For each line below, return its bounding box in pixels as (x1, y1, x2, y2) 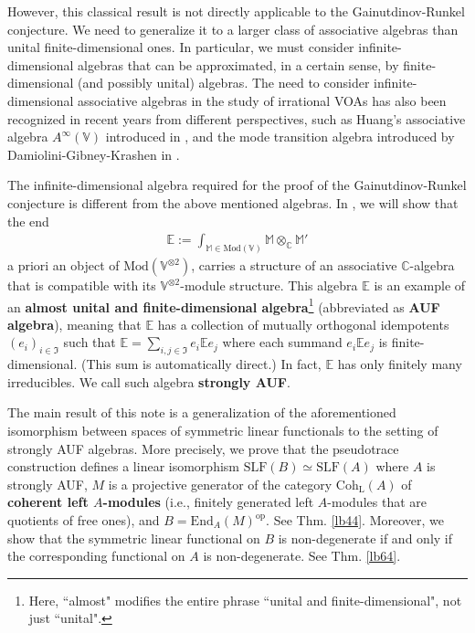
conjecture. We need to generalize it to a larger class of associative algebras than (7, 19, 459, 38)
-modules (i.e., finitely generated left (102, 492, 314, 512)
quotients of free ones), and (7, 511, 160, 529)
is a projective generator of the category (108, 474, 332, 493)
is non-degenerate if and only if (278, 528, 453, 547)
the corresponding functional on (7, 546, 185, 565)
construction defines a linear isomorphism (7, 457, 239, 476)
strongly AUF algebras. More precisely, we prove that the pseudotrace (7, 438, 399, 458)
